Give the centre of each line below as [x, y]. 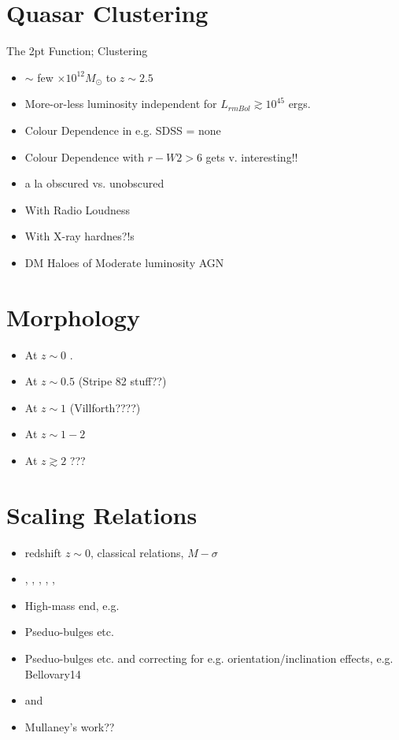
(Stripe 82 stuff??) [122, 381]
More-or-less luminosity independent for [121, 104]
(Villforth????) [105, 407]
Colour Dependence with [84, 156]
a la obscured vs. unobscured [94, 183]
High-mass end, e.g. [72, 605]
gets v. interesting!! [252, 156]
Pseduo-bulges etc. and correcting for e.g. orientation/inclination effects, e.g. [209, 658]
